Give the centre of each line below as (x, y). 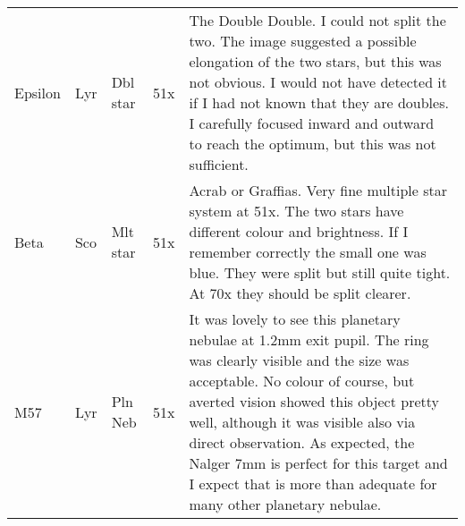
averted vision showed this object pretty (314, 401)
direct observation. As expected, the (302, 442)
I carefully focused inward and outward (312, 123)
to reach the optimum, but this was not (313, 144)
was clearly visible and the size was (299, 360)
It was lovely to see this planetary (295, 319)
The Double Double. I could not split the (317, 20)
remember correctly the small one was (308, 252)
